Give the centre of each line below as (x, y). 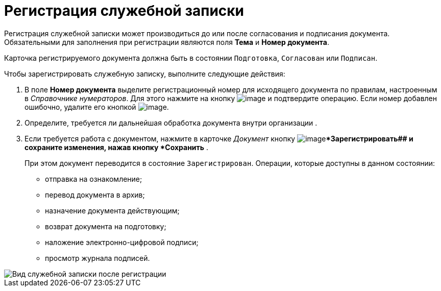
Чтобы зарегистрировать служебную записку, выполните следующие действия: (145, 74)
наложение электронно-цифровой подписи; (122, 242)
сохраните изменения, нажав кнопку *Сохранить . (117, 147)
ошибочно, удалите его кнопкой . (97, 107)
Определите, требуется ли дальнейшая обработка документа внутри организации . (171, 123)
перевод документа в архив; (95, 195)
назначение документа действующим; (112, 210)
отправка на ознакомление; (94, 179)
